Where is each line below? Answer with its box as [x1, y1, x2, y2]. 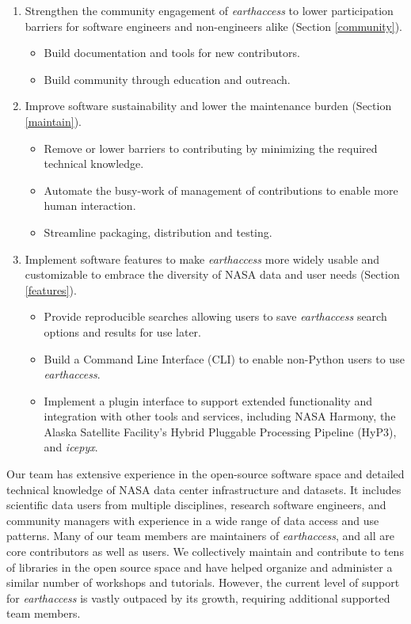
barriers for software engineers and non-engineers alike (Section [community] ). [25, 17, 403, 34]
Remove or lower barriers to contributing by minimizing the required [44, 139, 378, 156]
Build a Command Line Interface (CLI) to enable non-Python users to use [44, 350, 405, 367]
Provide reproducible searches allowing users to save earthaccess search [44, 308, 387, 325]
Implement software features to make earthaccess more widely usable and [25, 250, 380, 267]
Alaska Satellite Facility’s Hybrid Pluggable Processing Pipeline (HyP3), [44, 423, 397, 439]
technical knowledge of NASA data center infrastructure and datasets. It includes [6, 481, 401, 497]
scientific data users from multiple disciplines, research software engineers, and [6, 497, 386, 513]
